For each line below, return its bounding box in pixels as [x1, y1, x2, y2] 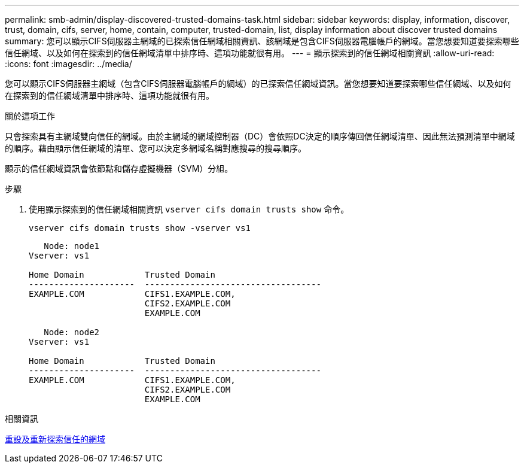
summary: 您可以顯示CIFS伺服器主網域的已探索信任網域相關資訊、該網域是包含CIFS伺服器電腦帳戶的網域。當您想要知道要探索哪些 [5, 36, 519, 46]
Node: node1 [44, 241, 100, 251]
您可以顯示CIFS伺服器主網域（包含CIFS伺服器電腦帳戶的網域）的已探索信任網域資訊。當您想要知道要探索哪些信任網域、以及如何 [5, 78, 511, 89]
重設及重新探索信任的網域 [5, 434, 105, 444]
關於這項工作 [5, 111, 55, 121]
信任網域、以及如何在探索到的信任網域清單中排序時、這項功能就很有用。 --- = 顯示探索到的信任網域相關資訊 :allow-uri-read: [5, 48, 495, 58]
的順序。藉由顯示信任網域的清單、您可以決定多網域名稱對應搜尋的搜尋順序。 [5, 143, 306, 153]
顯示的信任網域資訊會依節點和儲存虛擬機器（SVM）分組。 [5, 163, 233, 174]
